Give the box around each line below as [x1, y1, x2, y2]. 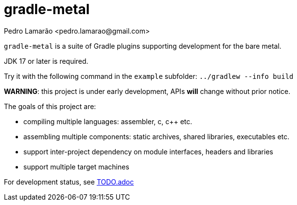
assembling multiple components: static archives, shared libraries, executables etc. [23, 132, 290, 141]
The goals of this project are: [4, 102, 96, 111]
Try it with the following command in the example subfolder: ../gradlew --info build [4, 72, 294, 80]
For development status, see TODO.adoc [4, 177, 134, 186]
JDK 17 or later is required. [4, 56, 88, 65]
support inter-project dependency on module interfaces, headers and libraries [23, 147, 273, 156]
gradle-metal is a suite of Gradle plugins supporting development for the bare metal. [4, 41, 281, 50]
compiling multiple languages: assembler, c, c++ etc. [23, 117, 192, 126]
